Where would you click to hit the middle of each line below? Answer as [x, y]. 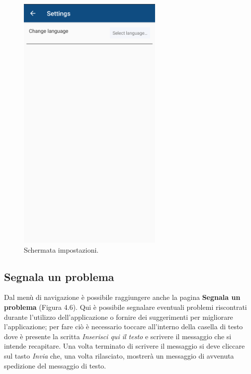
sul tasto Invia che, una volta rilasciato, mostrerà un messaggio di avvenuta [119, 355]
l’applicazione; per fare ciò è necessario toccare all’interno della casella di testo [124, 327]
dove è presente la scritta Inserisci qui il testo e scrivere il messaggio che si [118, 336]
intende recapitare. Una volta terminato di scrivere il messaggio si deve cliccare [125, 346]
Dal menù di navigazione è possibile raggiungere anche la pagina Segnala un [122, 297]
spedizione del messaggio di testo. [55, 365]
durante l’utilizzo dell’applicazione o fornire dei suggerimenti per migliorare [119, 317]
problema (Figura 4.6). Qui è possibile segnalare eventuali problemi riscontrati [125, 307]
